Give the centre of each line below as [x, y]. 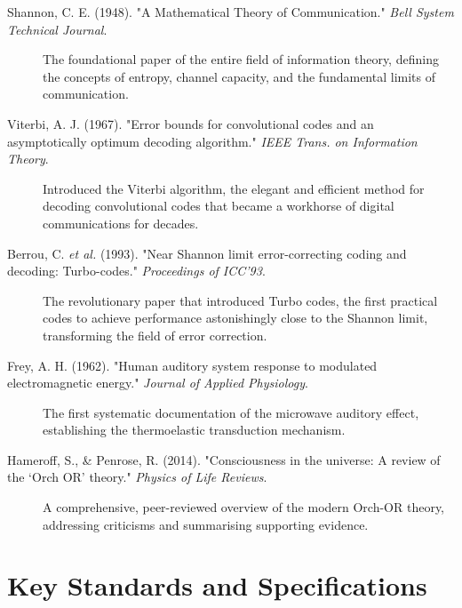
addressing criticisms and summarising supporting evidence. [206, 524]
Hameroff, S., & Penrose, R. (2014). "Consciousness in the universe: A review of [224, 459]
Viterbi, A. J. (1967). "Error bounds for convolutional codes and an [191, 123]
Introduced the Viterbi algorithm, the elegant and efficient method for [234, 188]
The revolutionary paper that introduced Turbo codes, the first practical [240, 300]
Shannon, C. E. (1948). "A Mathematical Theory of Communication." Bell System [231, 12]
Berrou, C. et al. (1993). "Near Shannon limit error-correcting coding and [207, 253]
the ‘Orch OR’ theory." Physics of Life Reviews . [137, 477]
